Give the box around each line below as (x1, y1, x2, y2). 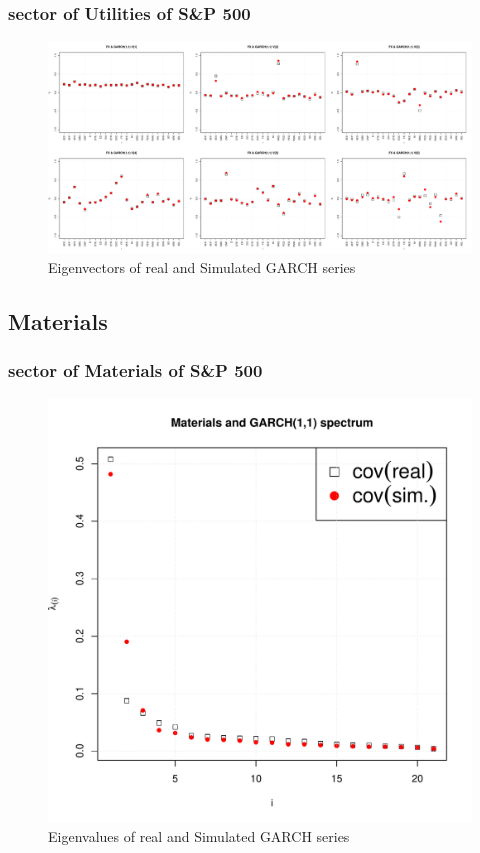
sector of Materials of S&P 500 (8, 358, 263, 383)
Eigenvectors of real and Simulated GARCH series (48, 256, 356, 277)
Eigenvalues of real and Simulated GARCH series (48, 826, 350, 846)
